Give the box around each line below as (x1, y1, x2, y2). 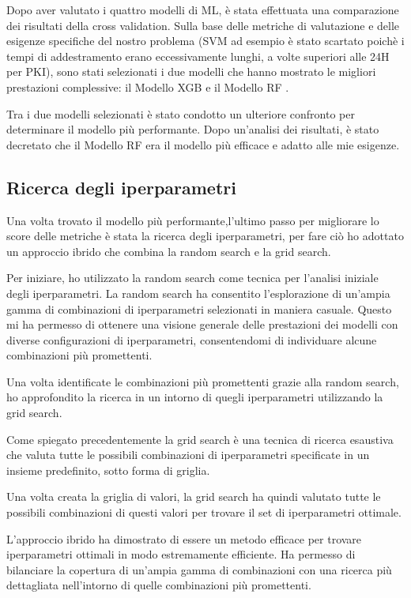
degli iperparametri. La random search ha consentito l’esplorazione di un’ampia (6, 284, 390, 301)
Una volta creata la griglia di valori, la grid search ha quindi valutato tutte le (6, 488, 381, 505)
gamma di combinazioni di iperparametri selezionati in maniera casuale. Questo (6, 300, 392, 317)
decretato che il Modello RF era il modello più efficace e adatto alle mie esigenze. (6, 136, 400, 152)
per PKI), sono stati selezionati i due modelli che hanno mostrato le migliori (6, 63, 376, 80)
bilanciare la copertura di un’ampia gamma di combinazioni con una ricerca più (6, 561, 392, 577)
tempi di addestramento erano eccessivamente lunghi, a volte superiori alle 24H (6, 47, 390, 64)
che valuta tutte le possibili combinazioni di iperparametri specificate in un (6, 446, 370, 463)
